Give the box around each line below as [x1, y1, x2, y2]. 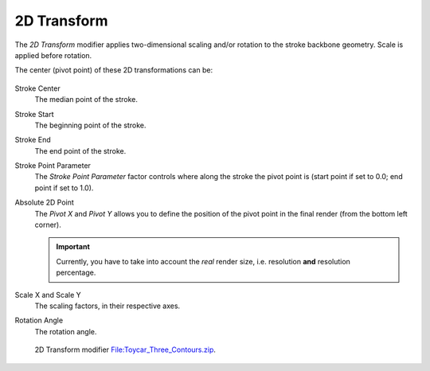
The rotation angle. [34, 326, 97, 336]
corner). [34, 220, 61, 230]
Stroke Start [14, 109, 55, 119]
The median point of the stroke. [34, 95, 139, 104]
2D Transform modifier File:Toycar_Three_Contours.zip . [34, 345, 217, 354]
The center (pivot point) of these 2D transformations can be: [14, 65, 213, 75]
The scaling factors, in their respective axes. [34, 301, 181, 310]
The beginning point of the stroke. [34, 120, 147, 130]
